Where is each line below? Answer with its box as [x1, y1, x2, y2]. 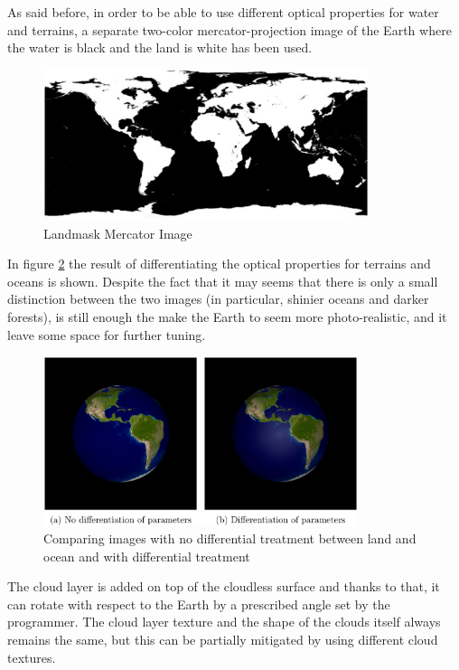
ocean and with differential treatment [43, 546, 250, 565]
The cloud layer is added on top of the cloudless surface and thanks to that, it [7, 577, 440, 596]
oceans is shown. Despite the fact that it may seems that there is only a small [7, 271, 438, 290]
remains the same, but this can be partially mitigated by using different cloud [7, 630, 438, 649]
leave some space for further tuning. [7, 325, 206, 344]
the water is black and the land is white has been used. [7, 38, 313, 57]
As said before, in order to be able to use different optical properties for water [7, 3, 439, 21]
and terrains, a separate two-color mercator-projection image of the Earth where [7, 20, 452, 39]
